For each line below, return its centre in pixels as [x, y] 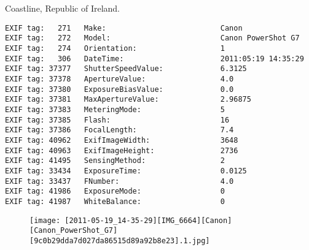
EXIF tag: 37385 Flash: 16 [117, 120]
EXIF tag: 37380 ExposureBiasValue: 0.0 [119, 89]
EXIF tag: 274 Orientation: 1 [115, 49]
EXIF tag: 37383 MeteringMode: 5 [115, 110]
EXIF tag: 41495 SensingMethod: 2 [115, 161]
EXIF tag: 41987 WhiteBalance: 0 [115, 201]
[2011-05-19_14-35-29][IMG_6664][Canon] [148, 220]
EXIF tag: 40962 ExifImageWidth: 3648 [122, 140]
